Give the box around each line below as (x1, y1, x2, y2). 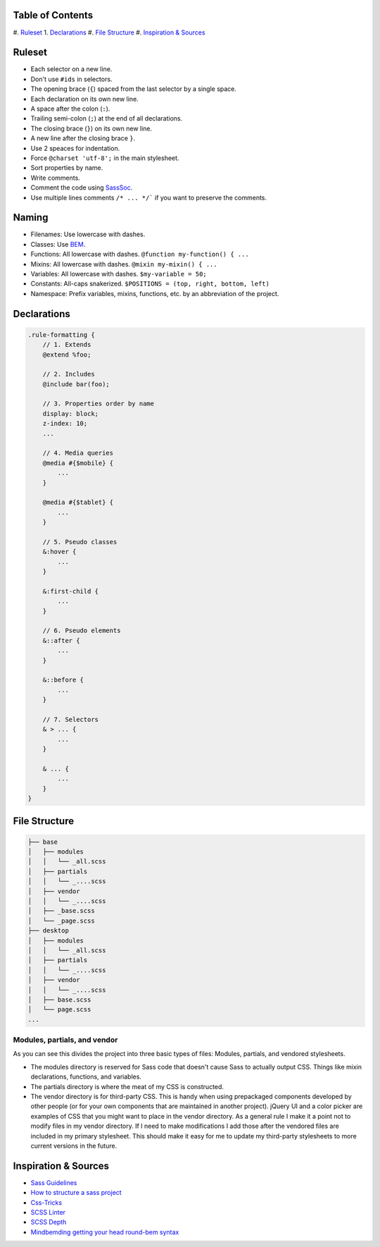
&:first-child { (42, 587, 99, 595)
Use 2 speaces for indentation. (30, 144, 120, 152)
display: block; (42, 410, 99, 417)
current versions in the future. (30, 1141, 118, 1150)
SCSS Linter (30, 1208, 66, 1217)
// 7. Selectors (42, 715, 99, 723)
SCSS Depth (30, 1218, 67, 1227)
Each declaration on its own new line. (30, 94, 139, 103)
